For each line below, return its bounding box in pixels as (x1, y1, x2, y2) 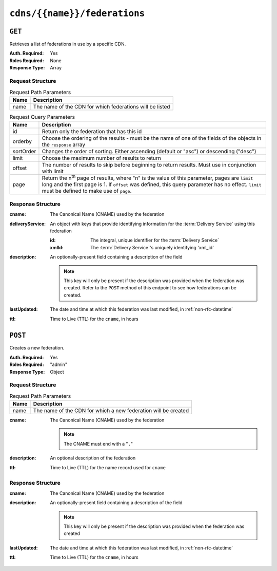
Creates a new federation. (9, 345, 65, 351)
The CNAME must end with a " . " (64, 440, 133, 447)
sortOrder (12, 148, 36, 155)
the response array (42, 141, 86, 149)
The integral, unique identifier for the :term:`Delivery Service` (90, 237, 219, 244)
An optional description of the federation (50, 455, 136, 461)
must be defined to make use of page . (42, 188, 132, 195)
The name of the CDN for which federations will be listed (33, 103, 170, 110)
